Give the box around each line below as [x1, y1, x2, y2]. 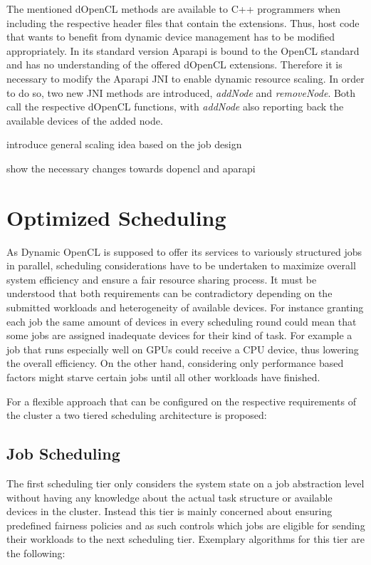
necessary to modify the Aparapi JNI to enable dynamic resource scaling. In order [6, 71, 365, 85]
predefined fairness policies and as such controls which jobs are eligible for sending [6, 517, 365, 532]
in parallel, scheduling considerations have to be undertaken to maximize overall [6, 258, 356, 273]
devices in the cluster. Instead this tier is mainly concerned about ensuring [6, 504, 333, 519]
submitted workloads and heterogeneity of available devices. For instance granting [6, 300, 364, 315]
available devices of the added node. [6, 113, 163, 128]
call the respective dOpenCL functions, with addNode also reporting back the [6, 99, 344, 114]
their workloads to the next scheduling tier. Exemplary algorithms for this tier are [6, 532, 365, 546]
